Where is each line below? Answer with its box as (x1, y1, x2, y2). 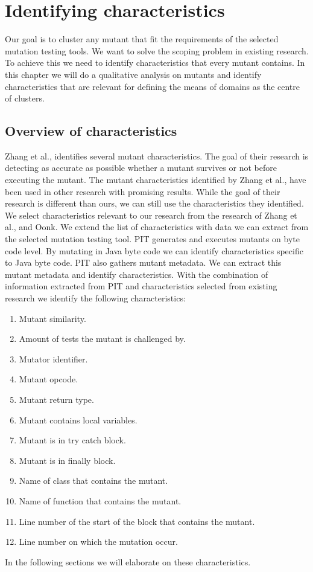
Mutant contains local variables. (19, 413, 138, 426)
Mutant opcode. (19, 373, 78, 385)
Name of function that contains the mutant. (19, 494, 182, 507)
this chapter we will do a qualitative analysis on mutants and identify (5, 68, 262, 80)
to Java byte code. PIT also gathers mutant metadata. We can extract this (5, 256, 282, 269)
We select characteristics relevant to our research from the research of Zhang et (5, 208, 297, 221)
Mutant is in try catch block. (19, 434, 126, 446)
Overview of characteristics (5, 121, 177, 140)
